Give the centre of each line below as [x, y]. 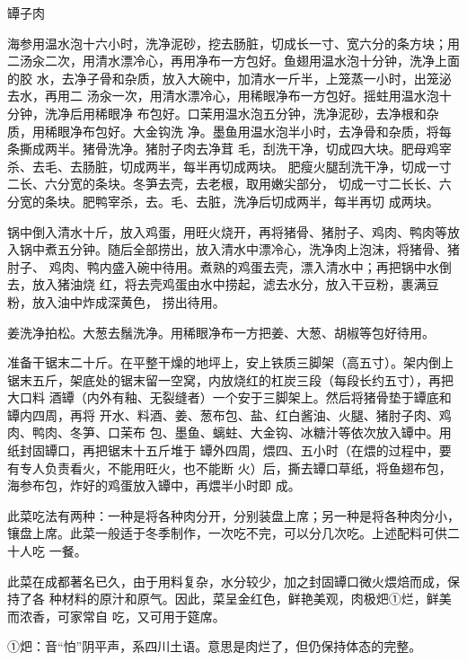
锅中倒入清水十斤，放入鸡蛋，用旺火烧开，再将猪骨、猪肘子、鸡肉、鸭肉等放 [233, 231]
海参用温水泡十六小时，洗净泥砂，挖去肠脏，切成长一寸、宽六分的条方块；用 [233, 43]
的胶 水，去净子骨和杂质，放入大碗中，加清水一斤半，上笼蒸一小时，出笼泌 [229, 78]
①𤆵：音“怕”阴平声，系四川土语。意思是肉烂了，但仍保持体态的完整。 [215, 646]
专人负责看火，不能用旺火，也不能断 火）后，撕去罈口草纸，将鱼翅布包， [235, 467]
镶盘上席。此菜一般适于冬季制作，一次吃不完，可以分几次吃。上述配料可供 [227, 533]
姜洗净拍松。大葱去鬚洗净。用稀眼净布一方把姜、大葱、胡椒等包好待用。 [221, 332]
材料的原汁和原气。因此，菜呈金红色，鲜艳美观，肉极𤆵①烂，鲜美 [256, 599]
